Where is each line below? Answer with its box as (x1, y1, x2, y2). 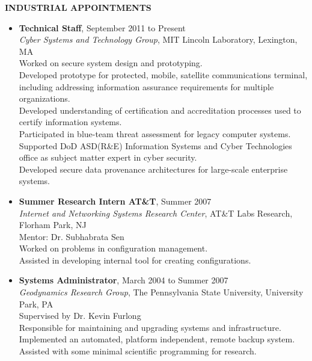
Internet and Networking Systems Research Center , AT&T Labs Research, (19, 206, 293, 219)
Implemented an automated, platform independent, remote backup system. (19, 333, 295, 345)
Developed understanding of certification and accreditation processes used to (19, 103, 301, 116)
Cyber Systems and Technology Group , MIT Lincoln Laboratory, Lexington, (19, 33, 298, 46)
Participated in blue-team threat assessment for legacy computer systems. (19, 127, 291, 140)
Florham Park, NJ (19, 218, 87, 231)
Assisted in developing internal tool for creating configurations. (19, 253, 251, 266)
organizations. (19, 92, 70, 105)
